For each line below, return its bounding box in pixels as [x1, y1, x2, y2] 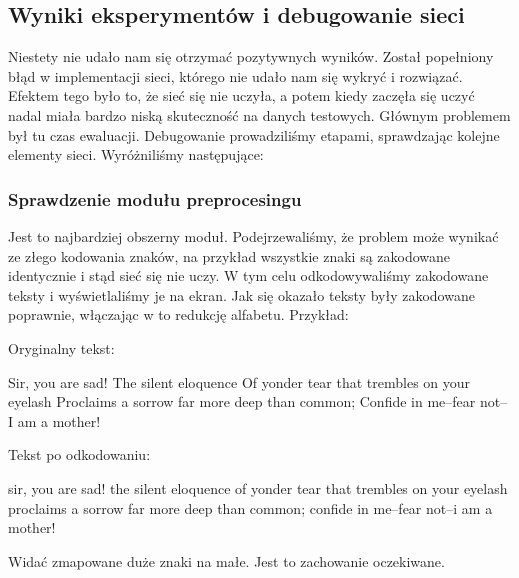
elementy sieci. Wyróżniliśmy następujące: [8, 144, 264, 165]
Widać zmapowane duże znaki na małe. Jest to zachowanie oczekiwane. [8, 550, 445, 571]
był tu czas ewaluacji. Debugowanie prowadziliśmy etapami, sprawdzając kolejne [8, 124, 500, 145]
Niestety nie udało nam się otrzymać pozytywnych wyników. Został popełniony [8, 46, 494, 67]
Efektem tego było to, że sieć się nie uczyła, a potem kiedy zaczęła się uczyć [8, 85, 475, 106]
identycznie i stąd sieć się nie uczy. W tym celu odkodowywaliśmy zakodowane [8, 265, 489, 286]
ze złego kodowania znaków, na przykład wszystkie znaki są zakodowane [8, 245, 451, 266]
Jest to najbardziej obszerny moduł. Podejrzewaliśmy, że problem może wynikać [8, 225, 499, 246]
